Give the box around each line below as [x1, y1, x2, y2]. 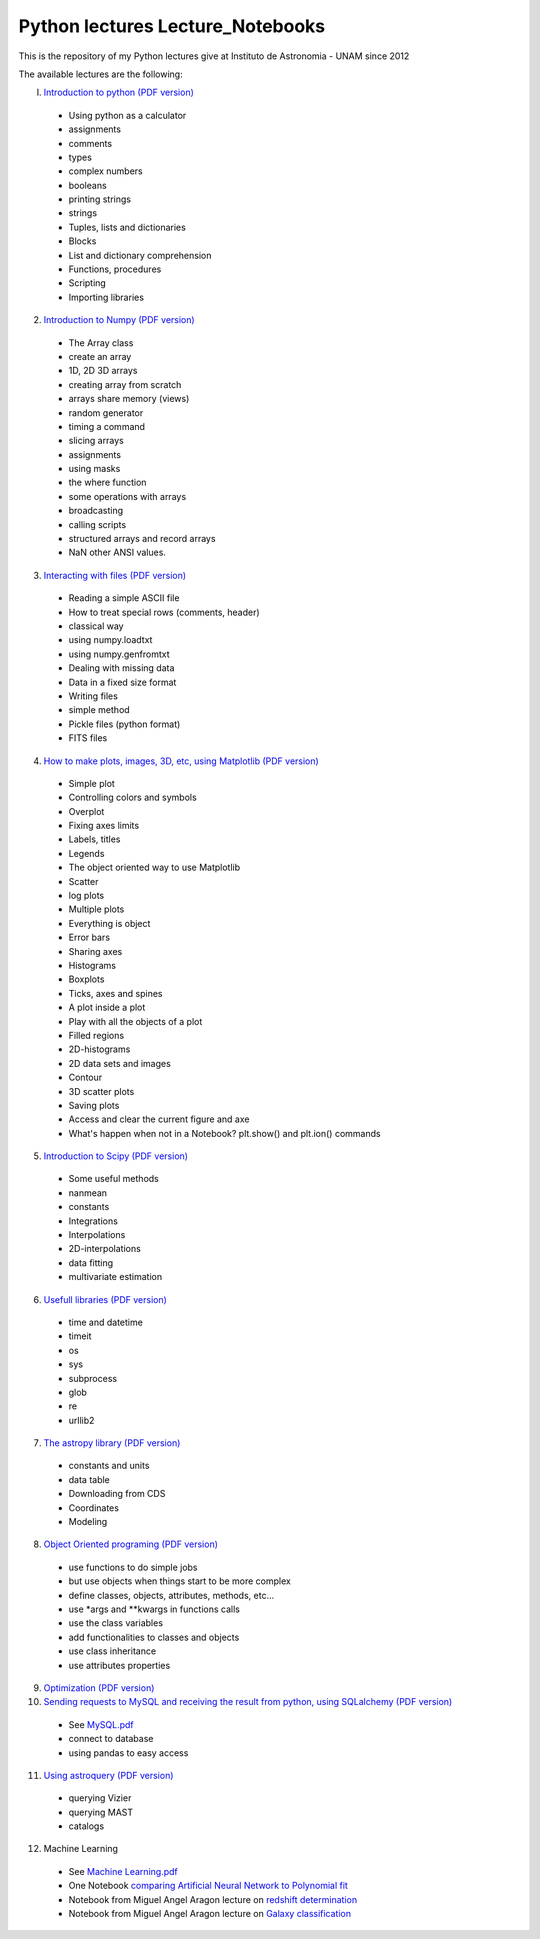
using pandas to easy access [68, 1746, 189, 1759]
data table [68, 1473, 110, 1485]
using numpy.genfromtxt [68, 648, 170, 660]
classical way [68, 620, 124, 632]
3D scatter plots [68, 1085, 135, 1097]
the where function [68, 476, 147, 489]
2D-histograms [68, 1043, 131, 1055]
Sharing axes [68, 945, 123, 957]
